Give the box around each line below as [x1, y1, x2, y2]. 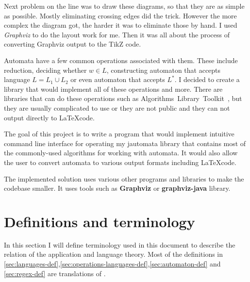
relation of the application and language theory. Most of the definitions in [4, 249, 223, 259]
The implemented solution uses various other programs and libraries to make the [4, 173, 244, 183]
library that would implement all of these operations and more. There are [4, 83, 223, 94]
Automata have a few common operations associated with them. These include [4, 55, 238, 65]
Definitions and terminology [4, 211, 195, 231]
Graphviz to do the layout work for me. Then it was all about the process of [4, 29, 230, 39]
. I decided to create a [174, 74, 240, 84]
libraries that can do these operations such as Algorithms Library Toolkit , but [4, 93, 242, 103]
